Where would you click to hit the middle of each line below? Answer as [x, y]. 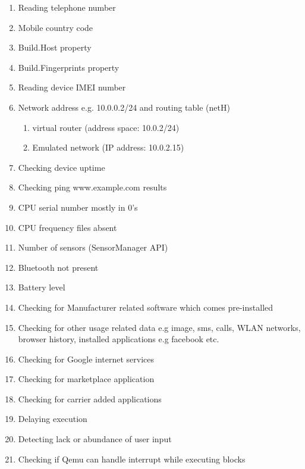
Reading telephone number [67, 7]
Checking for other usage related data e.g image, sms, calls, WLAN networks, [159, 327]
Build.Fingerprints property [69, 67]
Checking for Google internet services [86, 359]
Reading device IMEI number [72, 87]
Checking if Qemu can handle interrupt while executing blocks [132, 459]
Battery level [42, 287]
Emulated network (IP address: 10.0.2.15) [108, 147]
